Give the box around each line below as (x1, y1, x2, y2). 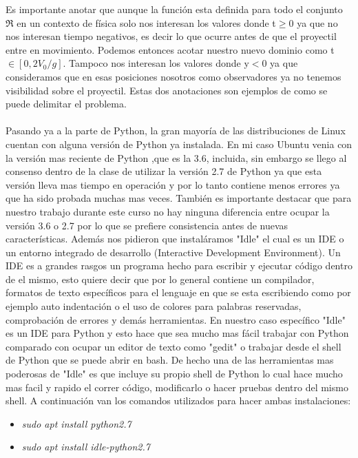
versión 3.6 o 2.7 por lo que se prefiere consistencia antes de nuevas (6, 218, 288, 232)
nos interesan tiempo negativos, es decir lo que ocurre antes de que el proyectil (6, 29, 337, 43)
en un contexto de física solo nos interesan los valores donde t (17, 15, 276, 30)
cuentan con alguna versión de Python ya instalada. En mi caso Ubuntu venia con (6, 136, 352, 151)
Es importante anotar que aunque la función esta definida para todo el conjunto (6, 2, 343, 16)
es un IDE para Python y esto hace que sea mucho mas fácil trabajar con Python (6, 326, 349, 340)
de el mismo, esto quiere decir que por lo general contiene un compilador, (6, 271, 315, 286)
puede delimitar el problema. (6, 96, 127, 111)
